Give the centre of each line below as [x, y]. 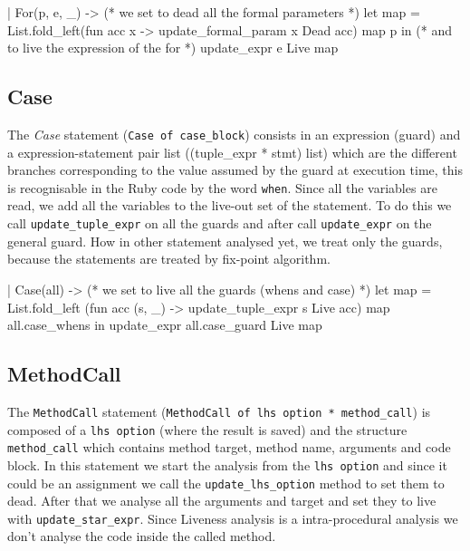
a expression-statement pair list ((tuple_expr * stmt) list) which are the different [232, 152]
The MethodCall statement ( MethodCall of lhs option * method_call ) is [219, 411]
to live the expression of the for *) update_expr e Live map [173, 48]
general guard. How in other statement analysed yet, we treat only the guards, [225, 241]
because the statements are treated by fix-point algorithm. [169, 259]
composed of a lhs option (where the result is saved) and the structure [207, 429]
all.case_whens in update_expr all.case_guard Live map [165, 325]
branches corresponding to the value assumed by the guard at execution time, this [235, 170]
